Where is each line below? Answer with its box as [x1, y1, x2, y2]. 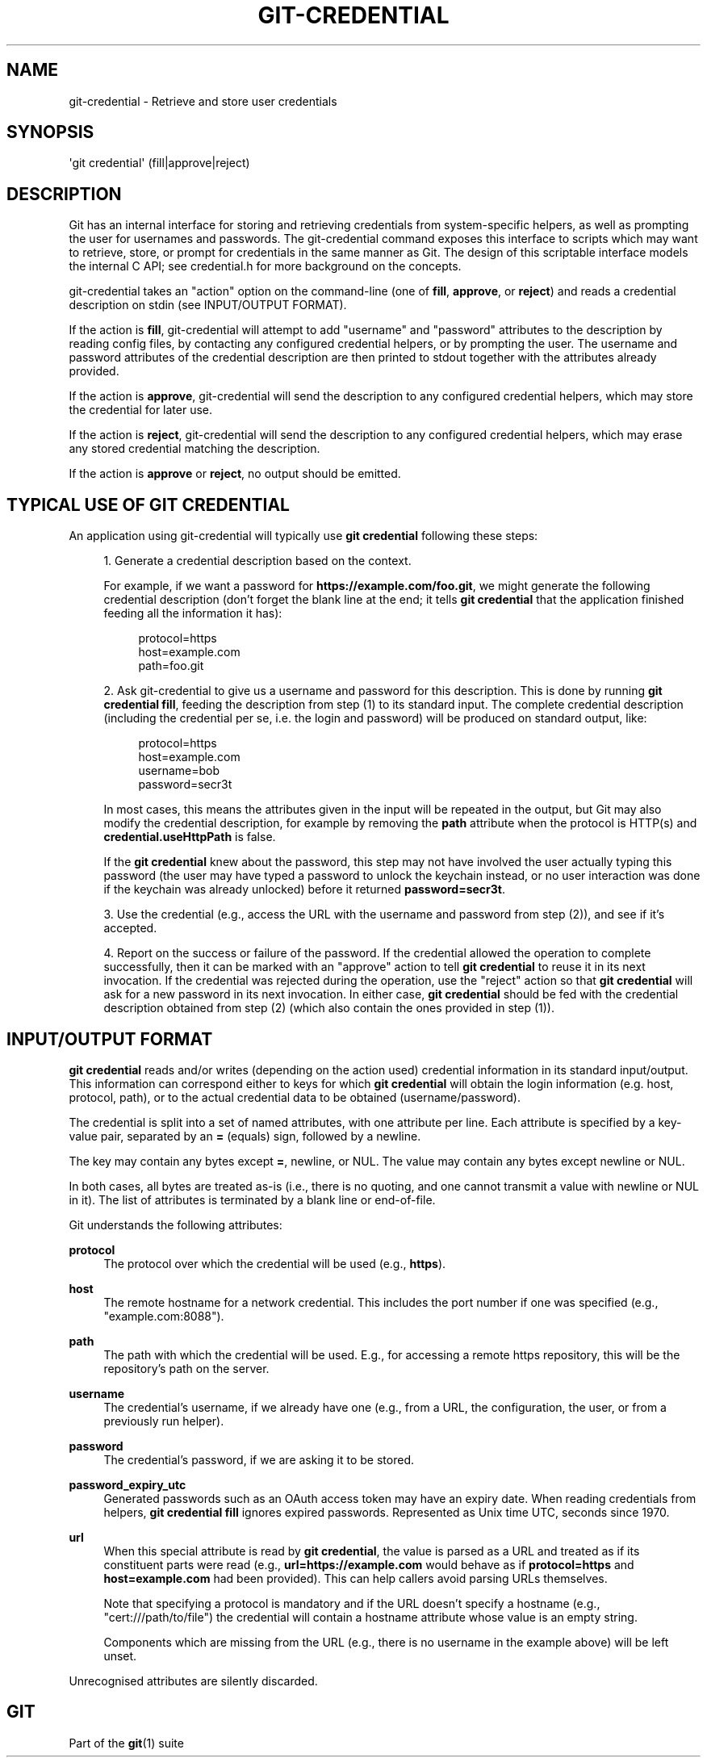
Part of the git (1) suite [69, 1735, 184, 1750]
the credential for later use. [69, 403, 213, 417]
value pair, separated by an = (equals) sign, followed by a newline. [69, 1128, 421, 1143]
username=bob [138, 764, 220, 778]
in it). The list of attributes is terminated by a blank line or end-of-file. [69, 1192, 436, 1207]
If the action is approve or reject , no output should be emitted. [69, 467, 401, 481]
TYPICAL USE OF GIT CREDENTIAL [6, 494, 290, 515]
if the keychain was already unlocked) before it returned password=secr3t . [103, 882, 506, 897]
